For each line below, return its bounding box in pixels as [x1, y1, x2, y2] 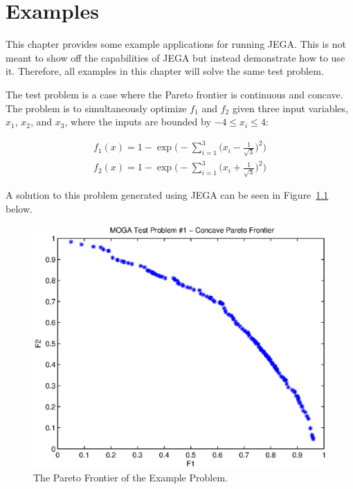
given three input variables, [232, 100, 348, 115]
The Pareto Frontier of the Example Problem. [33, 470, 228, 485]
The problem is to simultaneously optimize [6, 100, 187, 115]
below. [6, 201, 33, 215]
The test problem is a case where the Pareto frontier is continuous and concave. [6, 87, 343, 101]
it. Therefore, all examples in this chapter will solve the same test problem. [6, 64, 324, 78]
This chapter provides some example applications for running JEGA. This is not [6, 37, 346, 51]
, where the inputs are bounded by [64, 114, 211, 129]
